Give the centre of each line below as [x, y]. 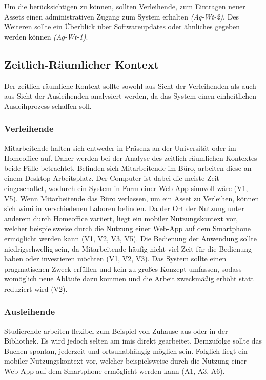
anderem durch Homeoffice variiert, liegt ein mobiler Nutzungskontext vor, [121, 218]
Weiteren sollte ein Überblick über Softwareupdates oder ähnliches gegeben [122, 26]
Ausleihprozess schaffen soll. [48, 106]
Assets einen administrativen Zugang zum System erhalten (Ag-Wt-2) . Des [122, 16]
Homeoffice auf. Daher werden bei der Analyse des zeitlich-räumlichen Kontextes [131, 158]
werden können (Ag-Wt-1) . [46, 36]
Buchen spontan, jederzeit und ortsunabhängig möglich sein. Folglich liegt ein [126, 350]
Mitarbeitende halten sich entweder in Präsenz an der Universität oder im [120, 148]
